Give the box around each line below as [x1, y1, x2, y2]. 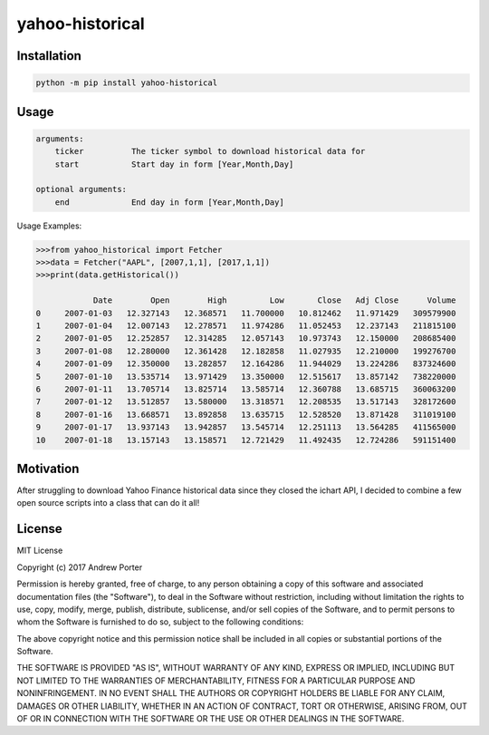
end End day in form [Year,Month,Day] [54, 197, 284, 208]
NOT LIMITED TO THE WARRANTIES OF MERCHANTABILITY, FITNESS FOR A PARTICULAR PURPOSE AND [16, 675, 416, 686]
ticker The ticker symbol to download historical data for [54, 146, 366, 157]
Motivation [16, 460, 80, 476]
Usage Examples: [16, 220, 82, 231]
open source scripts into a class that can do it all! [16, 498, 200, 508]
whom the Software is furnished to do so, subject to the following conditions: [16, 616, 304, 627]
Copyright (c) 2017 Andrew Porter [16, 562, 143, 573]
